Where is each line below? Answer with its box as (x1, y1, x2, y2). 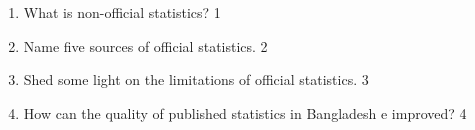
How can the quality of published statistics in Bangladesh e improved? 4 (23, 102, 467, 123)
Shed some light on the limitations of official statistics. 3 (23, 69, 369, 90)
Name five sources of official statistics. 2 (23, 35, 268, 56)
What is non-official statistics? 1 (23, 2, 221, 22)
